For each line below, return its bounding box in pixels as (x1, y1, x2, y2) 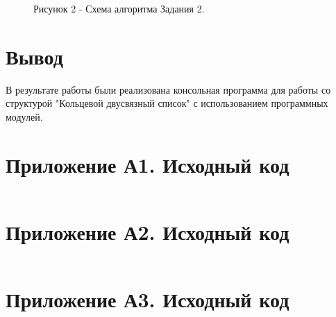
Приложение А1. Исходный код (6, 150, 289, 178)
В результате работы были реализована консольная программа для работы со (6, 82, 331, 96)
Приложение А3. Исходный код (6, 284, 289, 313)
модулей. (6, 109, 43, 123)
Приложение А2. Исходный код (6, 217, 289, 246)
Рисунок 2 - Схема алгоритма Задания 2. (33, 1, 205, 15)
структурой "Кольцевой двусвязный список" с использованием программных (6, 96, 328, 110)
